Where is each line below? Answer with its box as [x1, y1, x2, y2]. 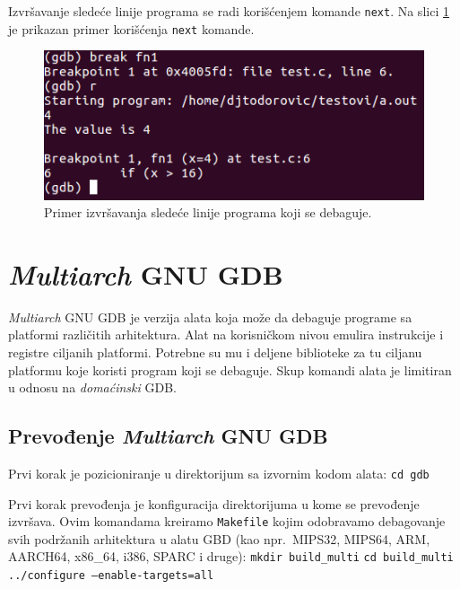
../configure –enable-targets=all [8, 569, 214, 583]
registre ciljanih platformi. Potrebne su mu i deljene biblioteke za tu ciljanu [8, 343, 422, 361]
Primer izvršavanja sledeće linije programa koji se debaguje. [44, 203, 372, 222]
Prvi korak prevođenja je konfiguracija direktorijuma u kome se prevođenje [8, 494, 420, 513]
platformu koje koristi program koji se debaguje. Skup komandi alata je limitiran [8, 360, 452, 379]
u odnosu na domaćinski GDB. [8, 378, 177, 397]
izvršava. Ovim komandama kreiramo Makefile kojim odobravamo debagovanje [8, 512, 446, 531]
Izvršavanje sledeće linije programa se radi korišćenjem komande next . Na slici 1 [8, 2, 449, 20]
